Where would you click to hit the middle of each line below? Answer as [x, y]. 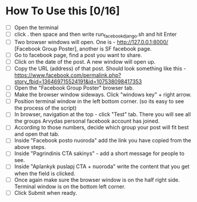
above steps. [30, 147]
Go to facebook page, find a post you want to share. [78, 55]
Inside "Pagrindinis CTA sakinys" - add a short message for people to [99, 154]
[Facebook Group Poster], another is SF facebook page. [83, 48]
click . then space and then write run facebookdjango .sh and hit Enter [95, 35]
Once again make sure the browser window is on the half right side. [97, 179]
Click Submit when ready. [46, 192]
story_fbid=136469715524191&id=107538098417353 [78, 82]
